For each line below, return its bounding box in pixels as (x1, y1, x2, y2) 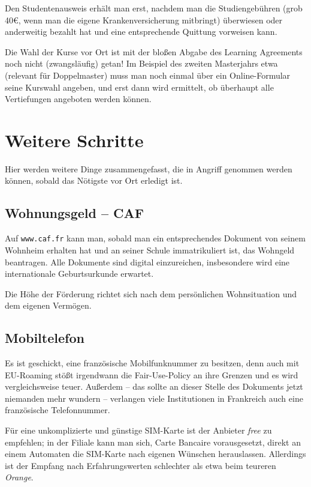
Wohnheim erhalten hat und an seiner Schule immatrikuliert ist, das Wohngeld (5, 243, 295, 256)
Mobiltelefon (5, 328, 84, 347)
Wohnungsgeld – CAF (5, 204, 144, 222)
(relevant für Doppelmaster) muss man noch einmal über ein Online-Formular (5, 68, 291, 81)
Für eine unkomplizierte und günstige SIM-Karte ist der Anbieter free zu (5, 424, 272, 437)
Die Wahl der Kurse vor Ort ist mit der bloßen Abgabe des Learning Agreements (5, 45, 303, 58)
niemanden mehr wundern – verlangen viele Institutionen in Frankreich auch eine (5, 392, 303, 404)
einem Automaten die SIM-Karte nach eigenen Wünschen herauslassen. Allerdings (5, 447, 306, 460)
